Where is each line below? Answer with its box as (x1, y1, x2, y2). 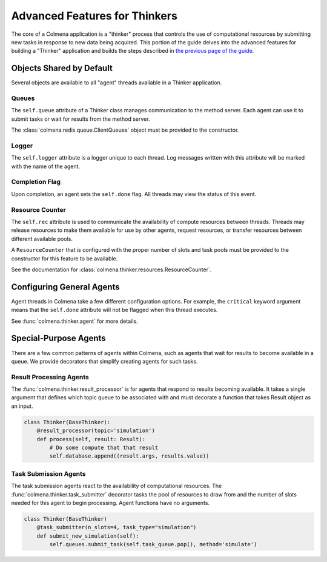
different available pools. (11, 235, 73, 242)
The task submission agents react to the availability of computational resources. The (11, 482, 222, 490)
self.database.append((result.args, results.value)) (49, 453, 210, 459)
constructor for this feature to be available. (11, 255, 118, 262)
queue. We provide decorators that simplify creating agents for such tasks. (11, 357, 198, 365)
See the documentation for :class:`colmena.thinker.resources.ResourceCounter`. (11, 266, 212, 273)
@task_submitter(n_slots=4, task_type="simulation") (36, 524, 197, 531)
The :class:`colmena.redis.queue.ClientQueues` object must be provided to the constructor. (11, 126, 239, 134)
